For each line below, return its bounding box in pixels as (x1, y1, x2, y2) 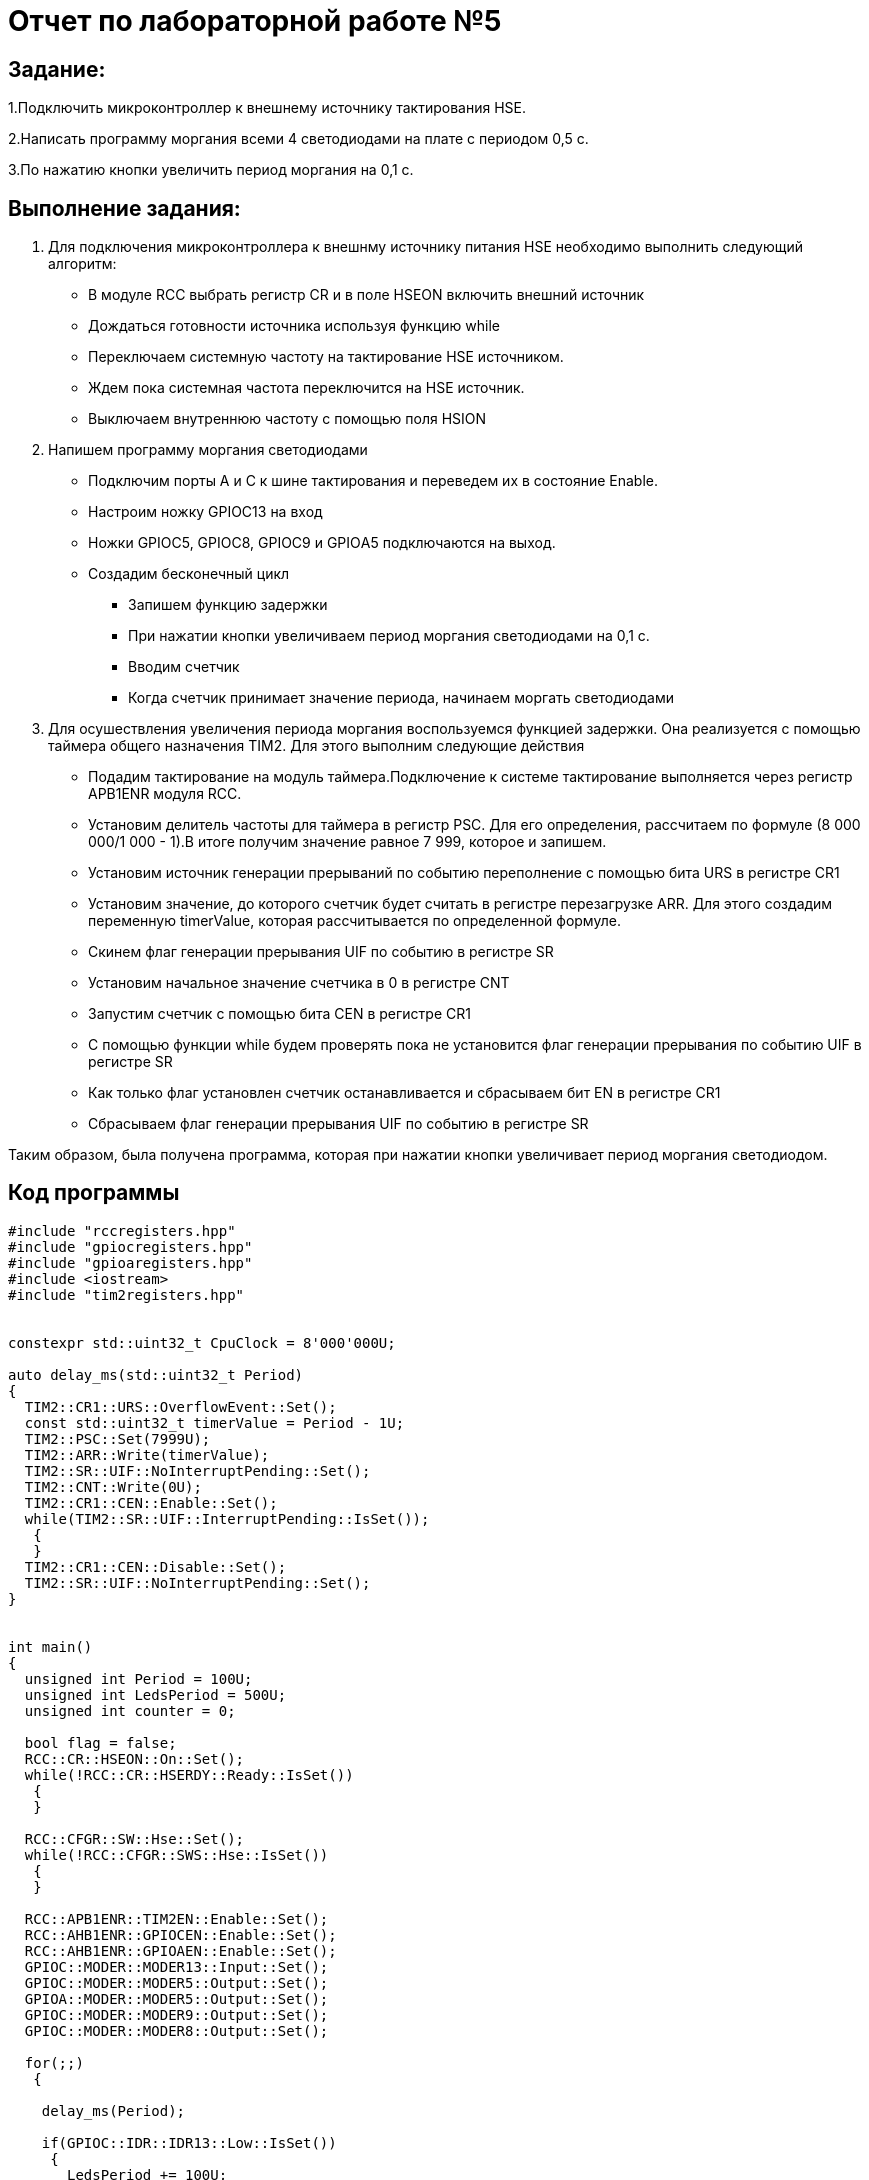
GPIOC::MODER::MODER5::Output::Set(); (24, 1974, 329, 1991)
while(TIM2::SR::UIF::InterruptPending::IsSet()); (24, 1510, 430, 1527)
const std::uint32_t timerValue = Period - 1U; (24, 1414, 405, 1431)
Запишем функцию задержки (128, 596, 328, 614)
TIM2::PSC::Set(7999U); (24, 1430, 211, 1447)
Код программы (8, 1180, 180, 1206)
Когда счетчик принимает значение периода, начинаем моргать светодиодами (128, 689, 675, 707)
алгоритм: (48, 255, 117, 273)
